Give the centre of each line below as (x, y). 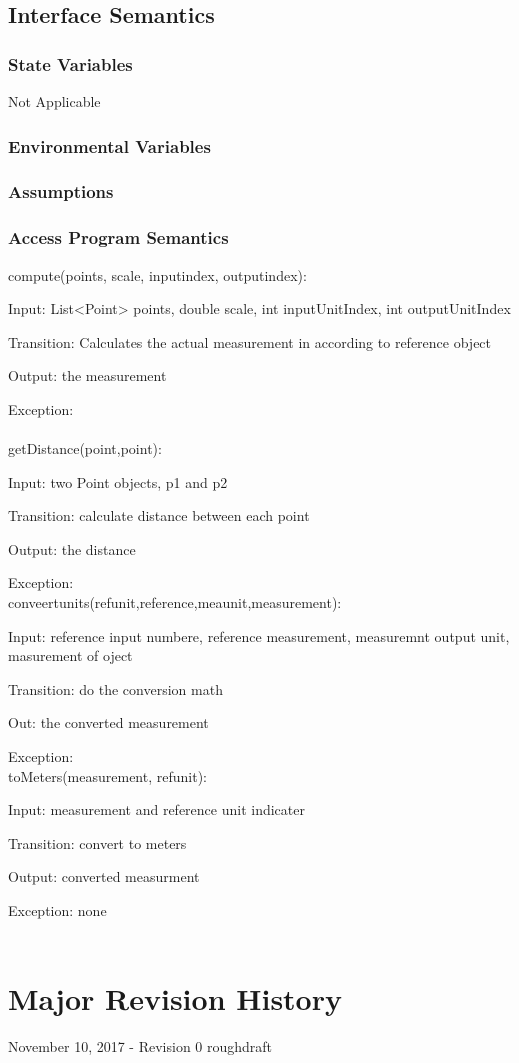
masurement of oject (70, 655)
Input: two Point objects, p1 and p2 (118, 481)
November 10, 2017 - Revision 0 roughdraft (140, 1046)
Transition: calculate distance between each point (159, 515)
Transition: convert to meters (97, 842)
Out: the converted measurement (108, 722)
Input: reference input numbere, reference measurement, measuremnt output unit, (259, 635)
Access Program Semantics (118, 237)
